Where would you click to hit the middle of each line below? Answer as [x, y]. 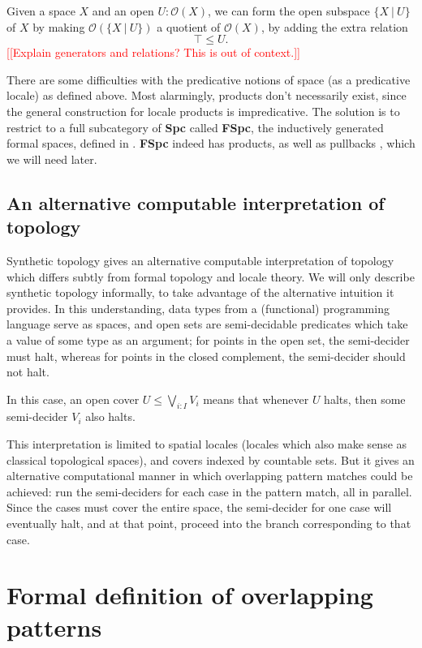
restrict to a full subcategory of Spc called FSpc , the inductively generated [195, 127]
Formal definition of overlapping [190, 595]
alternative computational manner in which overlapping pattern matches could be [210, 476]
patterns [54, 627]
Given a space [41, 11]
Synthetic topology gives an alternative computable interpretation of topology [200, 260]
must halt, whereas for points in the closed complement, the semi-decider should [206, 356]
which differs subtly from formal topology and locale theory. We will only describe [211, 276]
